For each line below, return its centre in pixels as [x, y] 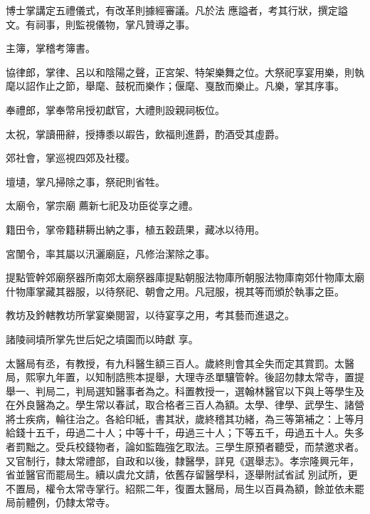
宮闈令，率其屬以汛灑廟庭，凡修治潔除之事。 [110, 253]
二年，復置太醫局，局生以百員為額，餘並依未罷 [254, 488]
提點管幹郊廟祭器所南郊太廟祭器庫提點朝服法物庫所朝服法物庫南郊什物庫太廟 [185, 277]
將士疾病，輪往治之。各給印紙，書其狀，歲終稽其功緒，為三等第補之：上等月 [185, 418]
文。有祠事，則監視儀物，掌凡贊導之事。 [100, 24]
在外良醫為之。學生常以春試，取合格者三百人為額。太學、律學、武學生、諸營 [185, 405]
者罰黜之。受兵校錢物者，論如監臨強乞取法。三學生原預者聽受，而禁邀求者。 [185, 447]
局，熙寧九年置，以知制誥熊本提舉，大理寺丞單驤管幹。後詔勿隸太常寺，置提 [185, 377]
